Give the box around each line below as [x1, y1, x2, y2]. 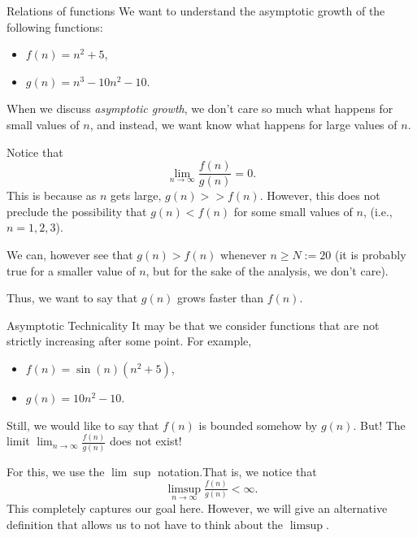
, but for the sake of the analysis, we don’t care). [146, 262, 389, 279]
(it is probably [334, 246, 406, 262]
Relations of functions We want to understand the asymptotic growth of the [7, 2, 385, 19]
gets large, [111, 187, 162, 204]
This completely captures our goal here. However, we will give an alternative [7, 499, 388, 516]
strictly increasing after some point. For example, [7, 332, 252, 349]
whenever [219, 246, 267, 262]
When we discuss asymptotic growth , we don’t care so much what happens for [7, 100, 393, 117]
